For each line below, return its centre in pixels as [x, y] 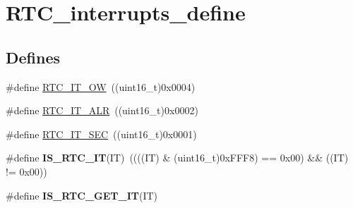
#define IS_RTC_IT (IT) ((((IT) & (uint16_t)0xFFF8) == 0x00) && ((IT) [177, 158]
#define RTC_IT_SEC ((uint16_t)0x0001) [101, 134]
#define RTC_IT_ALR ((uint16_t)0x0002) [102, 110]
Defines [33, 57]
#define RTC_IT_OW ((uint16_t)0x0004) [101, 86]
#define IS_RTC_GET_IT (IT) [82, 195]
